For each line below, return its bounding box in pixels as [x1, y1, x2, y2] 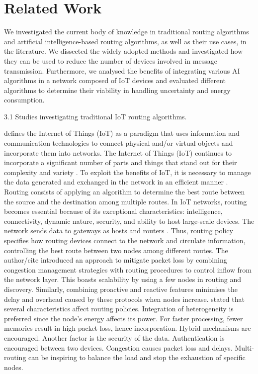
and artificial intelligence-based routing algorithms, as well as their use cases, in [4, 36, 247, 46]
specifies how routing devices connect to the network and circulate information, [4, 235, 246, 245]
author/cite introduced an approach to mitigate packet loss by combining [4, 255, 227, 265]
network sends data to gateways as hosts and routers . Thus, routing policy [4, 225, 233, 236]
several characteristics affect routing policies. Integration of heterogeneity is [4, 303, 234, 314]
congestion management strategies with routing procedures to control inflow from [4, 264, 252, 275]
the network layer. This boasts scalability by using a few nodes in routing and [4, 274, 241, 284]
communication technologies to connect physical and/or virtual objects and [4, 138, 233, 148]
